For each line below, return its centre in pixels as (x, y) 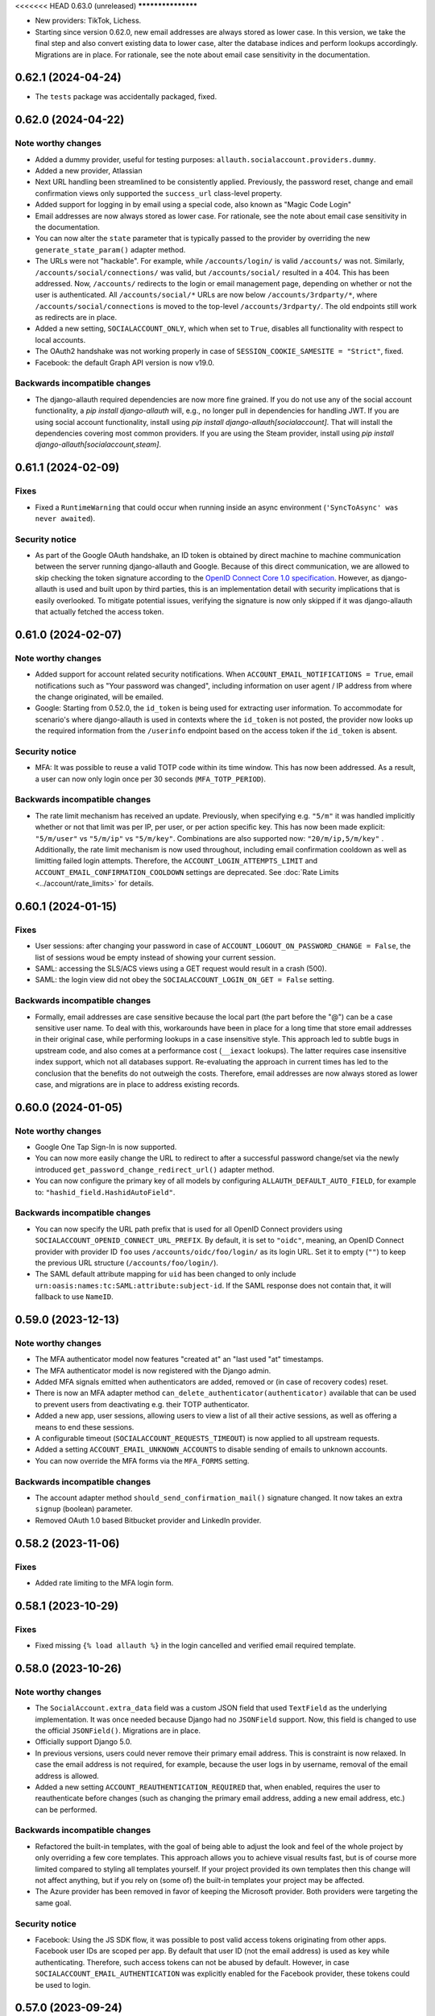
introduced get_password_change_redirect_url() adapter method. (155, 1169)
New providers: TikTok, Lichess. (88, 21)
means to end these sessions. (85, 1427)
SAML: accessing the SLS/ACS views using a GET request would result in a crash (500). (181, 968)
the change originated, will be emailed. (99, 697)
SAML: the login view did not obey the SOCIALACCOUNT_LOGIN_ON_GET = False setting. (184, 980)
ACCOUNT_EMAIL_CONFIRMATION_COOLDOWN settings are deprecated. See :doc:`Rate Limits (187, 872)
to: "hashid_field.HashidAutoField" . (105, 1192)
